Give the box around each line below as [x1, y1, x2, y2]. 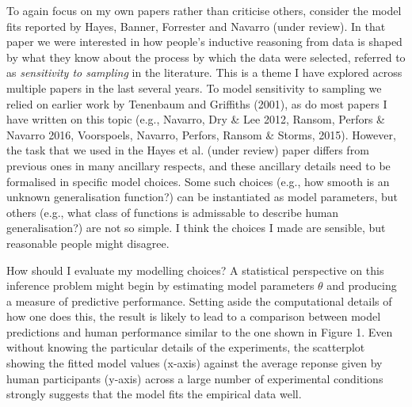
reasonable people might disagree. [6, 234, 170, 251]
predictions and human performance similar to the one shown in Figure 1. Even [6, 323, 393, 340]
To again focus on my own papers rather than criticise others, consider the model [6, 2, 402, 18]
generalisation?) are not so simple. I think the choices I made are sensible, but [6, 219, 386, 236]
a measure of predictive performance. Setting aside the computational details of [6, 292, 392, 309]
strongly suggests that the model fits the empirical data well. [6, 386, 302, 402]
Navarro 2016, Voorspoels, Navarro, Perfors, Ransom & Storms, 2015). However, [6, 126, 396, 143]
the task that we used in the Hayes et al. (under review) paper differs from [6, 142, 369, 158]
